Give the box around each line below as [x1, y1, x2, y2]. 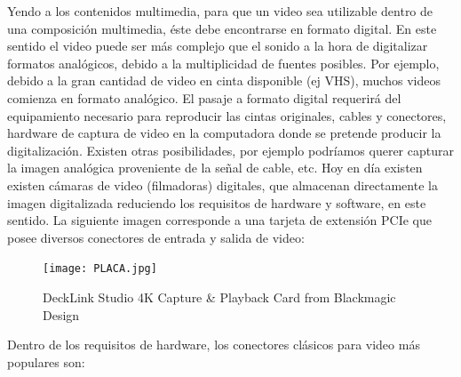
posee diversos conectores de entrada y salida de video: [7, 228, 305, 246]
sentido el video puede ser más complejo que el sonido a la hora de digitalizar [7, 36, 428, 55]
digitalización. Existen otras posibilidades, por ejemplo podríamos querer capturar [7, 140, 454, 159]
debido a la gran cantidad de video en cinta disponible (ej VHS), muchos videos [7, 71, 441, 90]
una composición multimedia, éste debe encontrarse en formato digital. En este [7, 19, 437, 37]
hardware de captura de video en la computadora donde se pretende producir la [7, 124, 441, 142]
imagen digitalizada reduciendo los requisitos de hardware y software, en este [7, 193, 426, 212]
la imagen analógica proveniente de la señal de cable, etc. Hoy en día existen [7, 158, 423, 177]
